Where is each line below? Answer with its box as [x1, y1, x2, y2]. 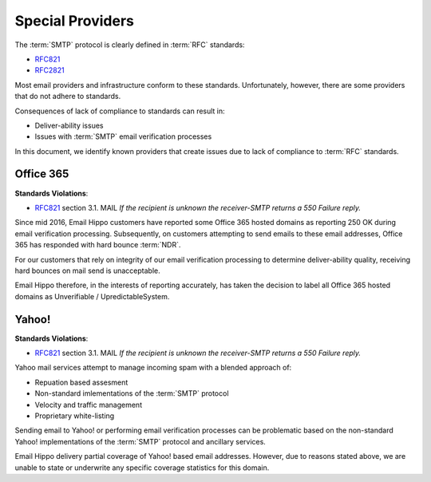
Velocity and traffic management [34, 400, 143, 409]
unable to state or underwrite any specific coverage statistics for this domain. [14, 463, 270, 472]
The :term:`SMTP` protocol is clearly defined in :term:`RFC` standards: [14, 40, 245, 49]
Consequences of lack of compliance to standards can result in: [14, 106, 225, 116]
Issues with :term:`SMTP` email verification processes [34, 132, 212, 141]
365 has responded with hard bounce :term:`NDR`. [14, 240, 181, 250]
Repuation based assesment [34, 377, 129, 387]
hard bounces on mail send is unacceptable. [14, 266, 160, 275]
